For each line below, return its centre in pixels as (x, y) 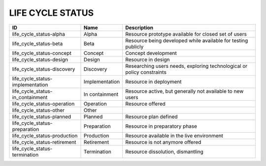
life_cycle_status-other (38, 110)
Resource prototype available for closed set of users (186, 34)
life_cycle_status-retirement (44, 142)
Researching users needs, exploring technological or (186, 66)
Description (139, 28)
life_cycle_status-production (45, 136)
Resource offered (146, 104)
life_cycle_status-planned (42, 116)
